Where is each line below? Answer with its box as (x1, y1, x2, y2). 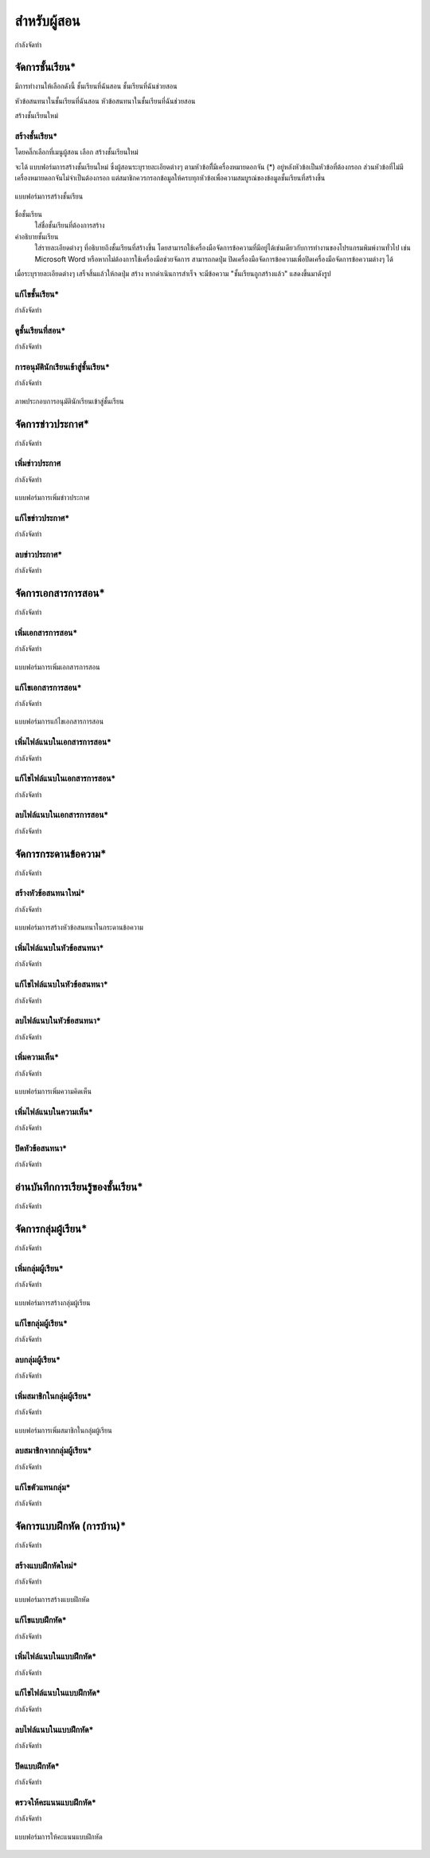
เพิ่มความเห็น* (14, 1051, 60, 1063)
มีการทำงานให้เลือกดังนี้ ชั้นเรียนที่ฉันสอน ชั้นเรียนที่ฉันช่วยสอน (14, 81, 178, 91)
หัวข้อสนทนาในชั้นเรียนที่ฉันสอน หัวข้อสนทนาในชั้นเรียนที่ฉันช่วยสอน (14, 96, 196, 105)
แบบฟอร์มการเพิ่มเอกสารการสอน (14, 662, 100, 672)
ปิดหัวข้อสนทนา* (14, 1143, 68, 1154)
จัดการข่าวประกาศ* (14, 417, 90, 431)
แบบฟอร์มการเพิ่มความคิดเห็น (14, 1087, 92, 1096)
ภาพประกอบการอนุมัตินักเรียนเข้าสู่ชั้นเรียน (14, 396, 124, 406)
